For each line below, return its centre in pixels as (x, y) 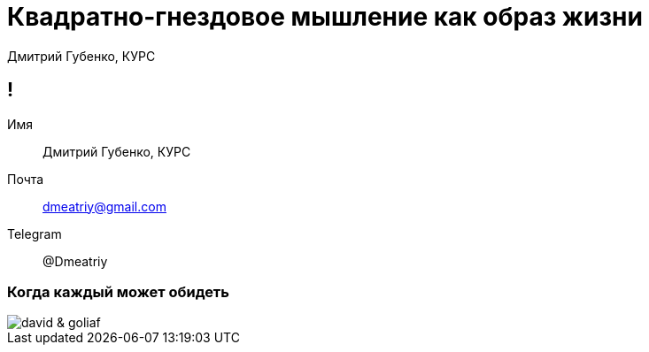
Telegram (35, 233)
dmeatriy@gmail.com (104, 206)
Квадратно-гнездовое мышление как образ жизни (325, 17)
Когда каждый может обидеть (118, 291)
